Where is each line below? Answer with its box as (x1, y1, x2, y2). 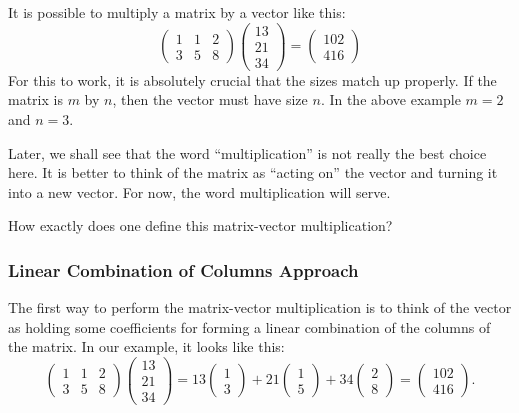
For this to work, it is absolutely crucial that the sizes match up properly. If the (8, 69, 497, 90)
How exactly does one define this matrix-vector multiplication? (8, 215, 393, 236)
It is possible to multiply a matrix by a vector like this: (8, 2, 346, 22)
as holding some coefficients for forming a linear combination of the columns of (8, 316, 491, 337)
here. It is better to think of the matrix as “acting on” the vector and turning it (8, 162, 498, 183)
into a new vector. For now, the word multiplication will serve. (8, 181, 391, 202)
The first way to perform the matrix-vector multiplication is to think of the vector (8, 297, 512, 318)
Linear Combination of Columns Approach (8, 257, 359, 282)
